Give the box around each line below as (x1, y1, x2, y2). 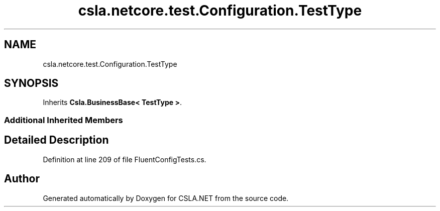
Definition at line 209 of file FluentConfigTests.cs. (43, 155, 206, 164)
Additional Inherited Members (4, 115, 123, 125)
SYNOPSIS (4, 77, 59, 90)
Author (4, 172, 40, 185)
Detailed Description (4, 134, 109, 147)
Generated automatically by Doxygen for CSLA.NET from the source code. (43, 193, 289, 202)
